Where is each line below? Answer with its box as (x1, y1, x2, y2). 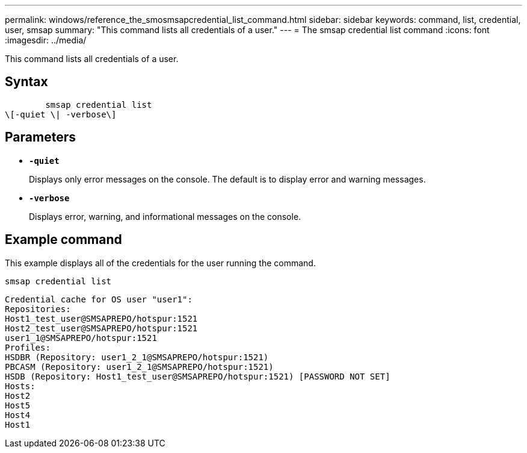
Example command (5, 232, 122, 248)
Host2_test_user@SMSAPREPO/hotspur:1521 (5, 323, 198, 333)
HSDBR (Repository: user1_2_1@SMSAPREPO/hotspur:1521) (5, 352, 269, 362)
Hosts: (5, 381, 35, 391)
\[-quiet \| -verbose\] (5, 109, 117, 119)
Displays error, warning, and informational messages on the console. (29, 211, 301, 222)
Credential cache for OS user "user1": (5, 294, 193, 304)
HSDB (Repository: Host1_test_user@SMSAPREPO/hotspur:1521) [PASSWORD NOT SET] (5, 371, 390, 381)
